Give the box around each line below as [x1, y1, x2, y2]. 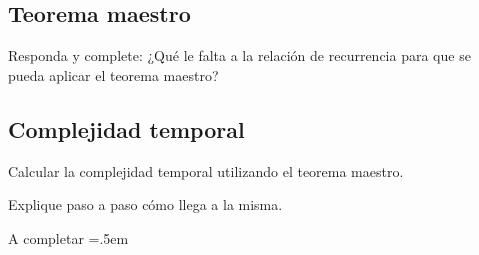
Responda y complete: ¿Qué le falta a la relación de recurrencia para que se [8, 45, 471, 66]
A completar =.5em [8, 227, 129, 248]
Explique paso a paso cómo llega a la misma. [8, 194, 283, 215]
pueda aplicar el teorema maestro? [8, 64, 219, 85]
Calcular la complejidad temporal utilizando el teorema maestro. [8, 160, 404, 181]
